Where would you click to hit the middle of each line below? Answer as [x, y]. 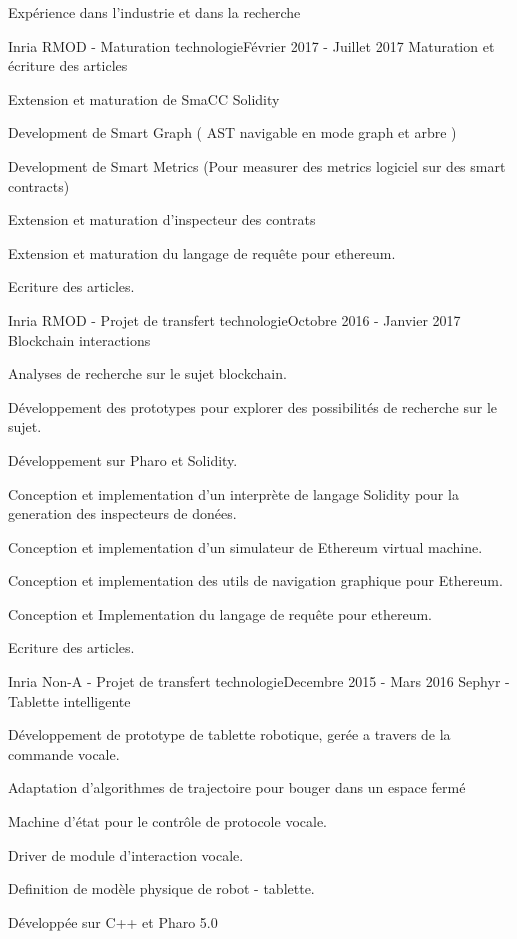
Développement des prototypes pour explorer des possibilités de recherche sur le [253, 406]
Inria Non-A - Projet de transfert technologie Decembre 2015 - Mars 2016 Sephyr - [259, 681]
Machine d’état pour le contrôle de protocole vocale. [168, 821]
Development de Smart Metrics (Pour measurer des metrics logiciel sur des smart [257, 165]
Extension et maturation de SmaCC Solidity [144, 98]
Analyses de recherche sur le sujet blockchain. [147, 373]
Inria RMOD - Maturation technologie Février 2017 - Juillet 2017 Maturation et [251, 45]
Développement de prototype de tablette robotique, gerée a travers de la [229, 734]
